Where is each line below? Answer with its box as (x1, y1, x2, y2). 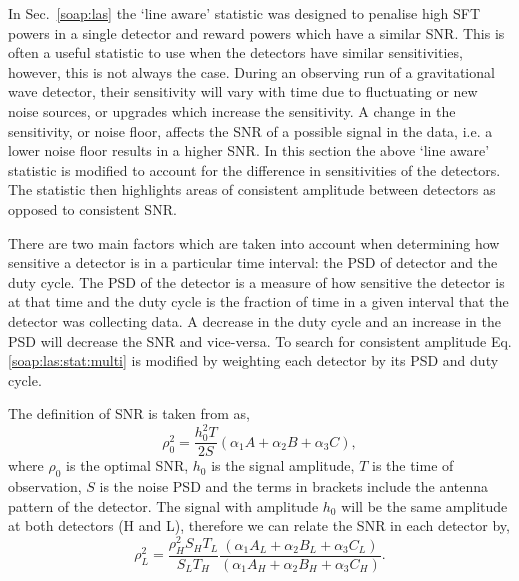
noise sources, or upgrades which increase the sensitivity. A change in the (8, 100, 456, 121)
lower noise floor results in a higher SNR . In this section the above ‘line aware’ (8, 140, 490, 161)
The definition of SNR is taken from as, (8, 403, 250, 424)
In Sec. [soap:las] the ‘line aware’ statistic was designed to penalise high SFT (8, 3, 481, 23)
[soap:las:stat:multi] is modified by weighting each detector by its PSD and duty (8, 350, 499, 371)
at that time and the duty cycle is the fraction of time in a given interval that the (8, 291, 509, 312)
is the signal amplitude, (211, 455, 355, 476)
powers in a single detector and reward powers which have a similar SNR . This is (8, 22, 505, 43)
